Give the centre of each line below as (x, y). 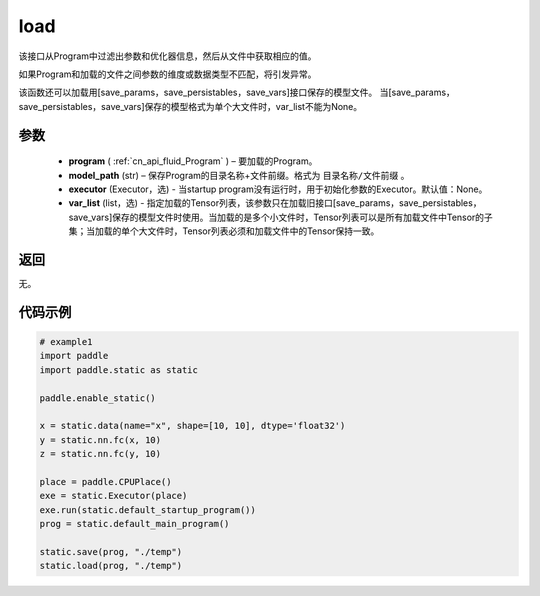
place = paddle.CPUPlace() (105, 481)
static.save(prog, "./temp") (111, 551)
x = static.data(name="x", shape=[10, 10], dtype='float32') (192, 426)
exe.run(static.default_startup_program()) (148, 509)
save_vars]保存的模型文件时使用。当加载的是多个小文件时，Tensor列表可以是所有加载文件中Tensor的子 (281, 217)
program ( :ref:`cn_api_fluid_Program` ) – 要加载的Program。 (193, 161)
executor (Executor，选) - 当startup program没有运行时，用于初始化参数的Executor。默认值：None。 (278, 189)
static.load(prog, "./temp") (111, 566)
